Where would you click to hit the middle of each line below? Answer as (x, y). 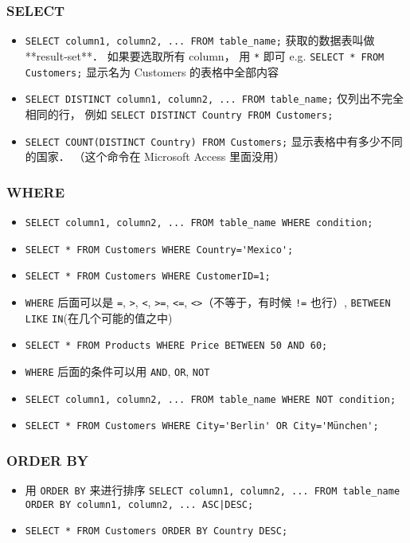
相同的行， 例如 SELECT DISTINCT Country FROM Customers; (179, 113)
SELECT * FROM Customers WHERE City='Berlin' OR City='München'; (202, 426)
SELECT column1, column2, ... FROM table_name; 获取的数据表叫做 (200, 40)
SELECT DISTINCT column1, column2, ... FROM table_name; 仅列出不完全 (215, 98)
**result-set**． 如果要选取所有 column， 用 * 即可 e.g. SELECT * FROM (205, 55)
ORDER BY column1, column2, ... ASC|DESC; (139, 504)
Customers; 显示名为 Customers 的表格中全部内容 (152, 71)
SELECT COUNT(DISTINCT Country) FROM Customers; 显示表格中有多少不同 (214, 141)
